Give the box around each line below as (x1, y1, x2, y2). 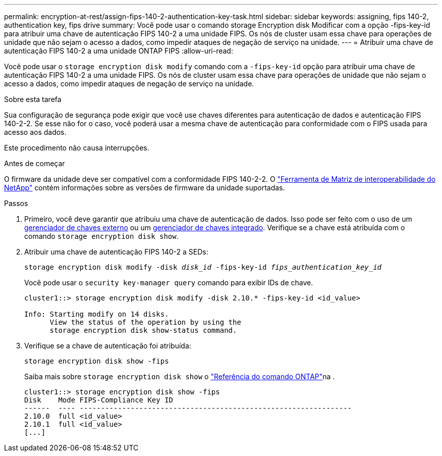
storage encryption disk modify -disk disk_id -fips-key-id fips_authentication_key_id (24, 263, 382, 271)
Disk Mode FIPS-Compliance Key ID (24, 396, 174, 404)
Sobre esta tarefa (4, 95, 62, 104)
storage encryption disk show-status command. (49, 326, 237, 334)
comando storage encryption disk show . (24, 232, 179, 240)
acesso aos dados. (4, 128, 67, 136)
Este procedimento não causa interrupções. (4, 143, 149, 152)
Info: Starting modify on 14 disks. (24, 310, 169, 318)
